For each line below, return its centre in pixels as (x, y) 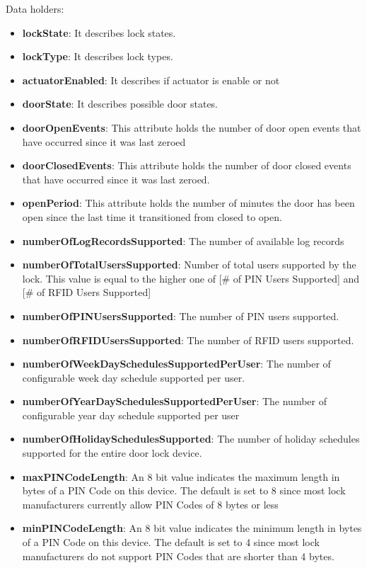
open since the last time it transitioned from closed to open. (152, 216)
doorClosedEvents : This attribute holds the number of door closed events (187, 165)
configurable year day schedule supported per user (131, 415)
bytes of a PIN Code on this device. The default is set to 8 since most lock (184, 490)
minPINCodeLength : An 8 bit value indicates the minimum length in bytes (192, 528)
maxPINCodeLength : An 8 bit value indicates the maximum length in (181, 476)
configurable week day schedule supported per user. (134, 377)
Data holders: (35, 8)
